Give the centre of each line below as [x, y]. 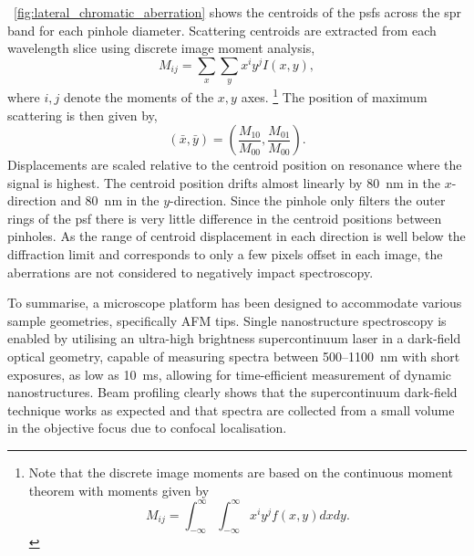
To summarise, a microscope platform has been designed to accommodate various [235, 303]
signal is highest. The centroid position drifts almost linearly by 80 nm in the [224, 182]
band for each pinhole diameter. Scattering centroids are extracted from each [222, 30]
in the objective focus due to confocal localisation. [147, 428]
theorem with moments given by [119, 490]
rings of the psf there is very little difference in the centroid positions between [225, 218]
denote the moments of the [139, 96]
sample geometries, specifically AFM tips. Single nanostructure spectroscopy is [227, 320]
